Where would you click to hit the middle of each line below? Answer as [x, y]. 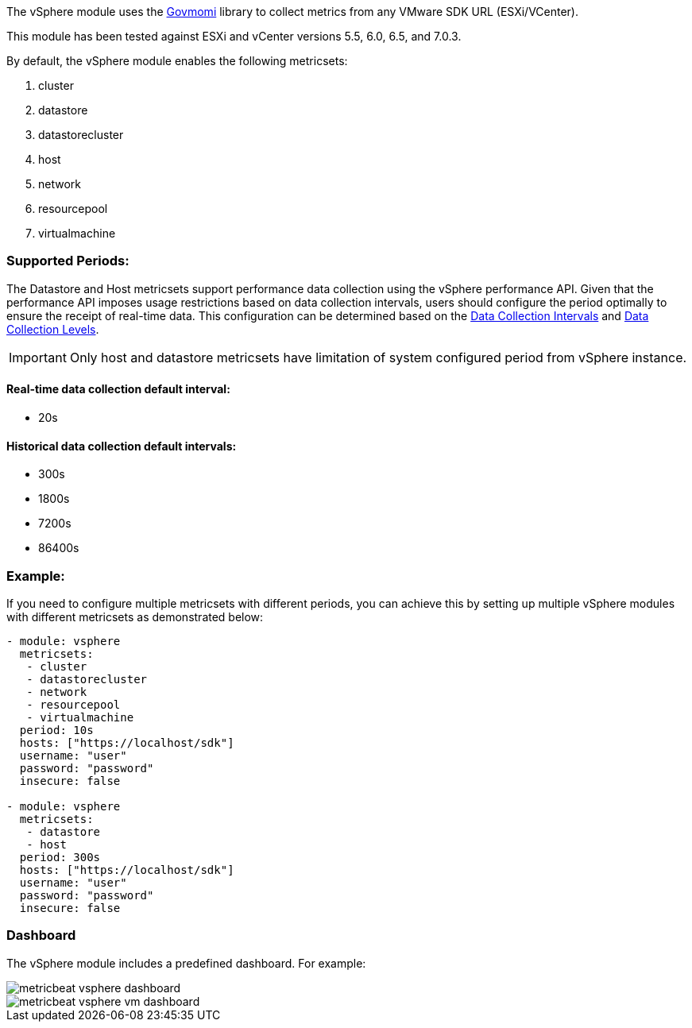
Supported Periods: [68, 261]
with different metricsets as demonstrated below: [135, 616]
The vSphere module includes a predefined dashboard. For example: [186, 963]
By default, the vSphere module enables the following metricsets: [177, 61]
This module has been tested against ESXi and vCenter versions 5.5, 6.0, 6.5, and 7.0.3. [234, 36]
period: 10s [56, 730]
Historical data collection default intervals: [122, 446]
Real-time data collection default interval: [118, 389]
